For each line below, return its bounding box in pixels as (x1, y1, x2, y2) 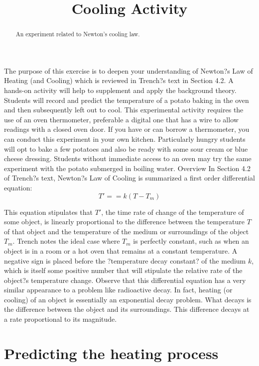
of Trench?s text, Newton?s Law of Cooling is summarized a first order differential (4, 173, 255, 183)
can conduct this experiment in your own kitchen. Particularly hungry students (4, 133, 246, 144)
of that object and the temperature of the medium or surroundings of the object (4, 226, 249, 236)
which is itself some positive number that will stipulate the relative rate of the (4, 265, 243, 275)
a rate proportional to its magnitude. (4, 314, 117, 324)
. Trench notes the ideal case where (12, 236, 120, 246)
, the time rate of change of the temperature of (101, 206, 244, 217)
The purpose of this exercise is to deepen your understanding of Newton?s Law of (4, 65, 253, 76)
